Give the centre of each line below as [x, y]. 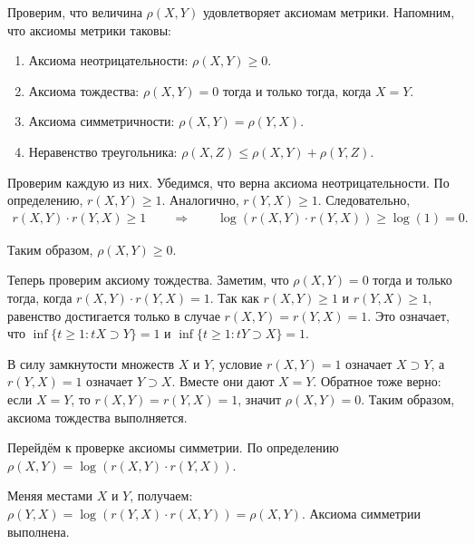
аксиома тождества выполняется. [97, 417]
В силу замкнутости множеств [91, 363]
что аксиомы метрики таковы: [89, 29]
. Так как [234, 297]
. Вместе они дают [223, 381]
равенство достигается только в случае [114, 315]
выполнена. [39, 531]
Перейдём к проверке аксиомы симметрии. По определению [173, 447]
